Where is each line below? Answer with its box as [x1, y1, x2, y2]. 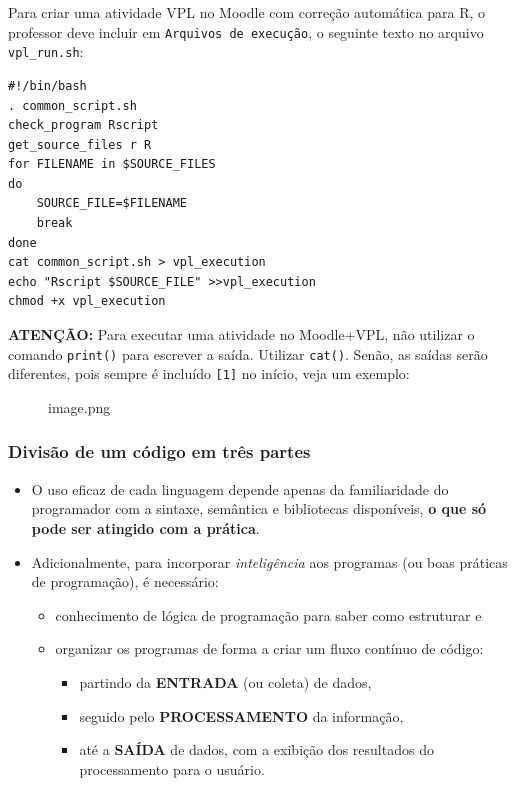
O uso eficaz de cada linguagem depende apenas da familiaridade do [31, 478, 449, 499]
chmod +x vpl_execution [8, 294, 166, 309]
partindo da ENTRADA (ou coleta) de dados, [79, 671, 372, 692]
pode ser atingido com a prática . [31, 517, 260, 538]
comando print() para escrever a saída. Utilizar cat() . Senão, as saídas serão [8, 343, 488, 364]
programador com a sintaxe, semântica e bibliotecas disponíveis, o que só [31, 498, 487, 519]
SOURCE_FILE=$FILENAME [36, 196, 187, 211]
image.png [48, 396, 111, 417]
